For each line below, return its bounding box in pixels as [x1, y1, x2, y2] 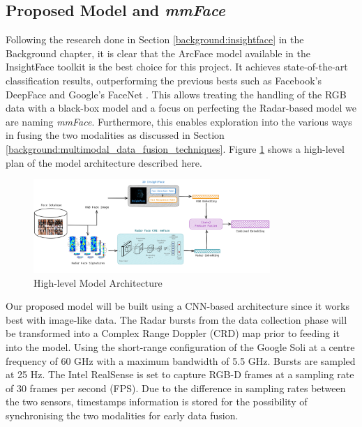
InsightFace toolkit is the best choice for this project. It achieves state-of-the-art [6, 59, 348, 74]
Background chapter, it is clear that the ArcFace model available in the [6, 45, 310, 60]
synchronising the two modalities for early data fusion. [6, 407, 239, 422]
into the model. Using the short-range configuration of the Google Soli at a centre [6, 339, 355, 354]
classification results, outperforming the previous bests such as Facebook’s [6, 73, 322, 87]
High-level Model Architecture [33, 275, 163, 290]
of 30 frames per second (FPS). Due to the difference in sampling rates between [6, 380, 346, 395]
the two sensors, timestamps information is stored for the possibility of [6, 394, 308, 409]
